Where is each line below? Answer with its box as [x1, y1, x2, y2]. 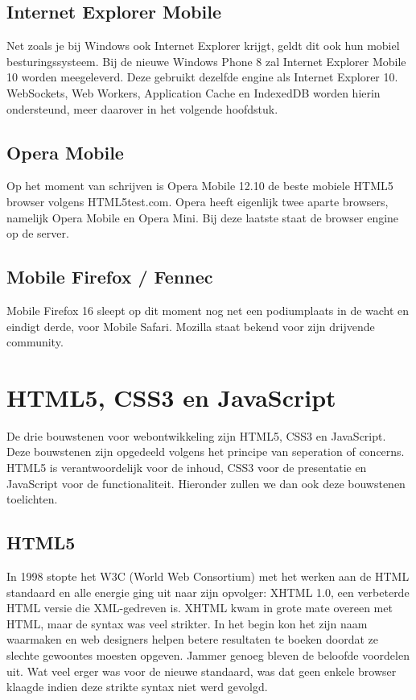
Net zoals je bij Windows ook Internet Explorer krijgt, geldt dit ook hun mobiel [6, 37, 400, 54]
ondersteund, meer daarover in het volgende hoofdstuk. [6, 100, 278, 117]
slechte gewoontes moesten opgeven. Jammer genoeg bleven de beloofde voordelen [6, 647, 410, 663]
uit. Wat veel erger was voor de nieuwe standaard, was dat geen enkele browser [6, 662, 397, 679]
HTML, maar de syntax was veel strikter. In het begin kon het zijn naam [6, 615, 368, 632]
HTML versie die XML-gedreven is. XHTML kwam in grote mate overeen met [6, 599, 393, 616]
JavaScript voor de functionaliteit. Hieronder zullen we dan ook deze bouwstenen [6, 474, 406, 491]
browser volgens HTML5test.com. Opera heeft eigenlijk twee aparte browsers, [6, 193, 389, 209]
